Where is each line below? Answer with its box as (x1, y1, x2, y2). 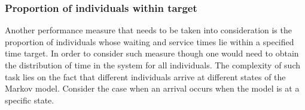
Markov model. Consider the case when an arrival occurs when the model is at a (5, 82, 300, 95)
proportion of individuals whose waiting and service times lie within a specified (5, 35, 294, 48)
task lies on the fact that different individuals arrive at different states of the (5, 70, 286, 83)
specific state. (5, 93, 54, 106)
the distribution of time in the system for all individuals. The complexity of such (5, 59, 300, 71)
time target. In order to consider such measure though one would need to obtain (5, 47, 299, 59)
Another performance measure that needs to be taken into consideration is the (5, 24, 292, 36)
